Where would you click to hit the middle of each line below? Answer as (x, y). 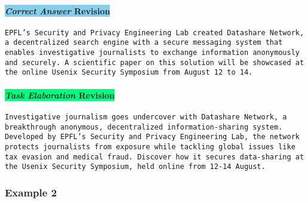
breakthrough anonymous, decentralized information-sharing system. (144, 127)
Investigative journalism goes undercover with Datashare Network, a (146, 117)
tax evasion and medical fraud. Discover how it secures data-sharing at (155, 157)
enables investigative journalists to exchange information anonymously (152, 53)
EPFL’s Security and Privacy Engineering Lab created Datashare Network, (155, 33)
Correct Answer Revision (58, 10)
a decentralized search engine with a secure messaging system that (144, 43)
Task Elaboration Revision (60, 95)
